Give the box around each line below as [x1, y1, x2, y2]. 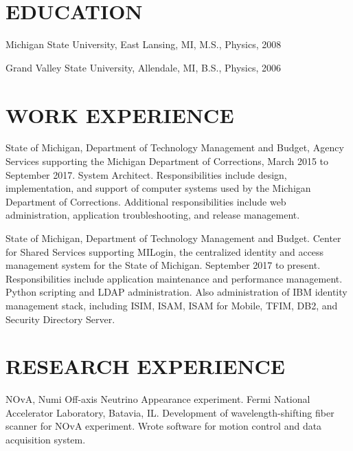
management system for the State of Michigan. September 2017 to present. [5, 258, 321, 272]
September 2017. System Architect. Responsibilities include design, [5, 167, 287, 181]
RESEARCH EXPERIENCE [5, 352, 286, 380]
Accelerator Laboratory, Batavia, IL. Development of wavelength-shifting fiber [5, 405, 334, 419]
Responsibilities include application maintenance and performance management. [5, 271, 343, 285]
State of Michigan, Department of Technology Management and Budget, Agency [5, 140, 344, 155]
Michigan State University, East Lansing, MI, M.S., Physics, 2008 [5, 37, 282, 52]
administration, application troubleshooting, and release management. [5, 208, 300, 222]
